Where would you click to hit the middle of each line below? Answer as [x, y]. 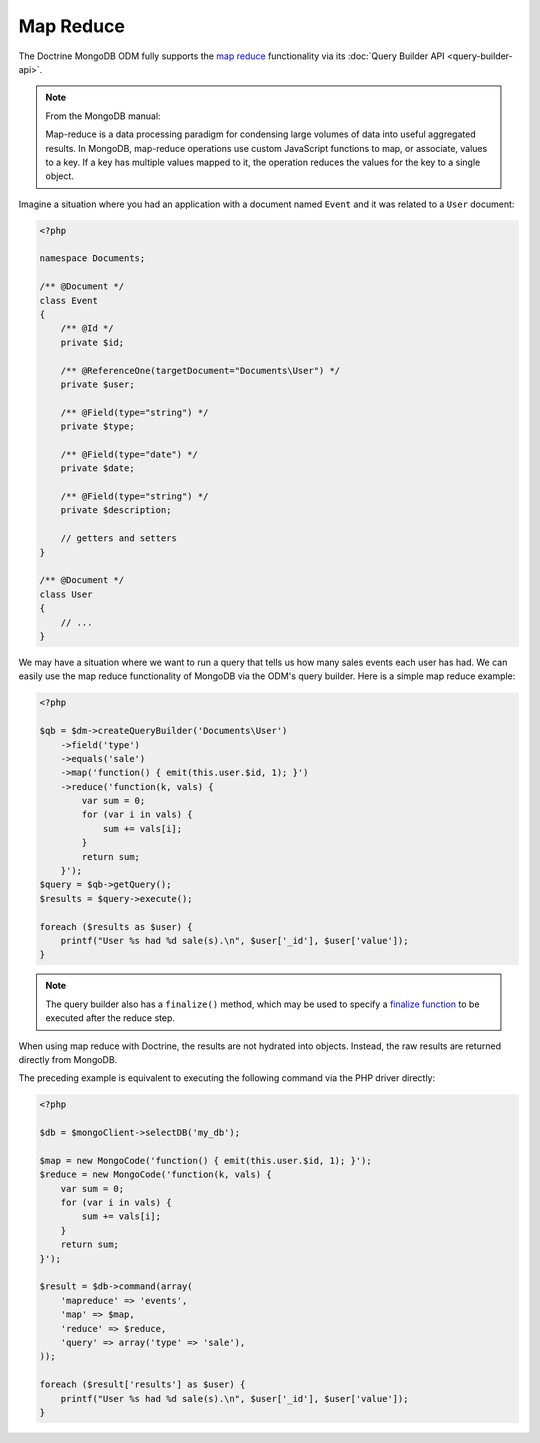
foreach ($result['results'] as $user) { [142, 1384]
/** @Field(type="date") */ [129, 454]
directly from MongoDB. [68, 1059]
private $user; [97, 384]
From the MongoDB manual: [103, 116]
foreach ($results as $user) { [116, 926]
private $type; [97, 426]
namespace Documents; [92, 258]
